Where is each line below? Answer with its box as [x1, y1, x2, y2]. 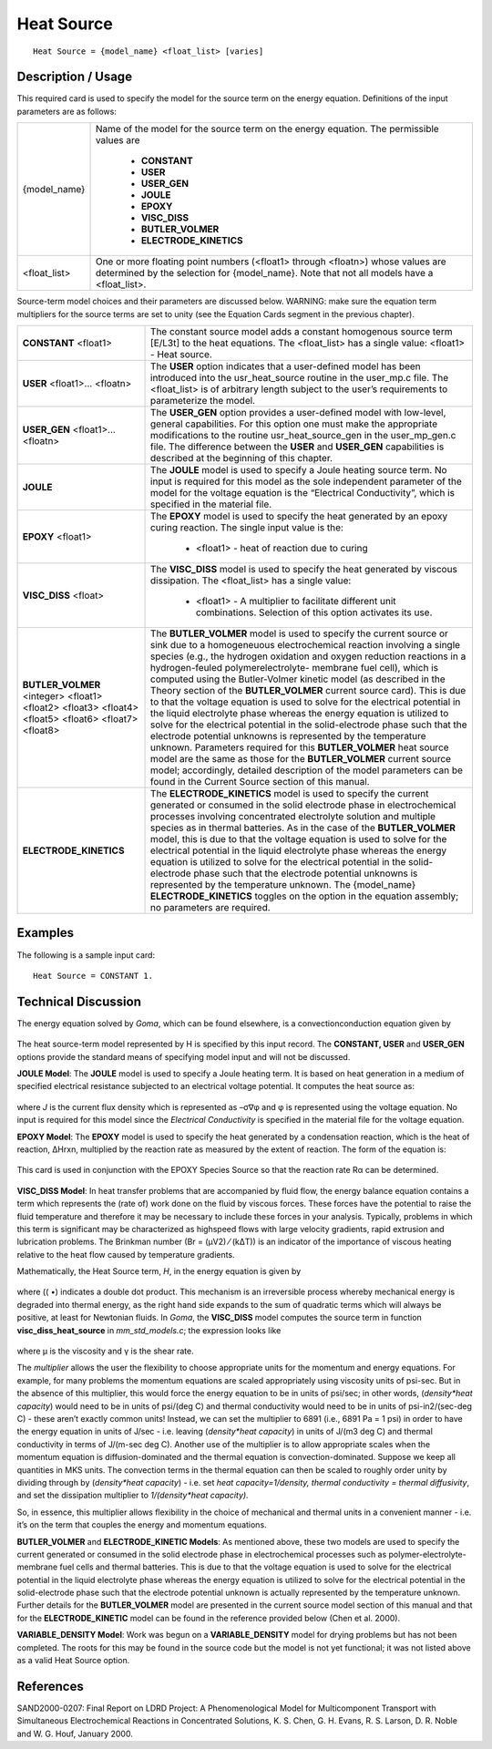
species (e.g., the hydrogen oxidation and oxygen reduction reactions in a [150, 650, 466, 663]
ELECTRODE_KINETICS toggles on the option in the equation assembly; [150, 890, 459, 902]
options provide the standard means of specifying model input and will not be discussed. [16, 1051, 351, 1062]
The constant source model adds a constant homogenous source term [150, 325, 453, 338]
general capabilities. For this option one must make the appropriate [150, 417, 437, 430]
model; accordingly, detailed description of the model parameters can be [150, 764, 464, 777]
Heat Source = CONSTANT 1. [33, 971, 154, 981]
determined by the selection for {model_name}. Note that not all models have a [95, 267, 434, 280]
